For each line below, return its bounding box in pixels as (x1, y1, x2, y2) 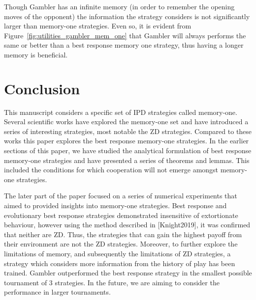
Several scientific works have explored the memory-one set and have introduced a (4, 116, 249, 127)
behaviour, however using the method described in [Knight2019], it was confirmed (4, 219, 251, 230)
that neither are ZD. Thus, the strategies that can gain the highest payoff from (4, 229, 242, 239)
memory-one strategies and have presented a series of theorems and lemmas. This (4, 155, 250, 165)
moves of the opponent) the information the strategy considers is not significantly (4, 11, 250, 21)
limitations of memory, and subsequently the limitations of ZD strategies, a (4, 248, 231, 258)
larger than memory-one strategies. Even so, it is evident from (4, 21, 192, 31)
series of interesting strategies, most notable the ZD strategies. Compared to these (4, 126, 252, 136)
